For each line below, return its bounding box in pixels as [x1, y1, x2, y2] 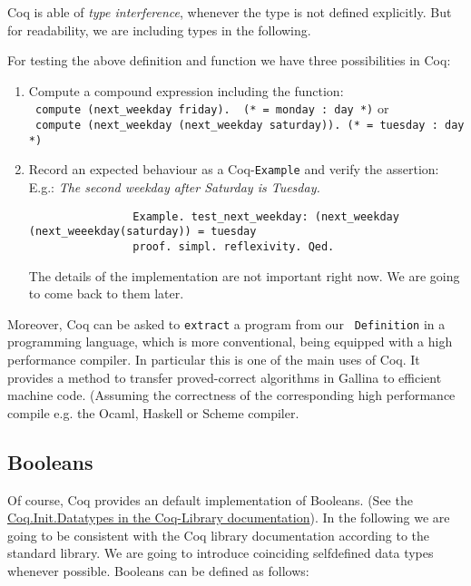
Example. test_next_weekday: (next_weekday [132, 210, 399, 223]
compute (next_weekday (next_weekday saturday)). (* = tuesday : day [34, 119, 465, 132]
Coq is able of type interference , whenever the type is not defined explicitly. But [7, 3, 452, 21]
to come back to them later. [28, 284, 184, 303]
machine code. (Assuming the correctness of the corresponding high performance [7, 386, 456, 405]
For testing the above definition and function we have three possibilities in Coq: [7, 51, 451, 70]
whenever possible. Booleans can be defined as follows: [7, 561, 309, 580]
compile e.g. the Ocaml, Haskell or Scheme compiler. [7, 403, 299, 422]
